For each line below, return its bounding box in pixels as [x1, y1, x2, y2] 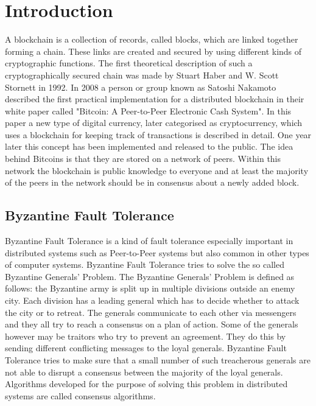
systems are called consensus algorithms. [5, 389, 156, 402]
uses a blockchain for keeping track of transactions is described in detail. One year [5, 128, 312, 141]
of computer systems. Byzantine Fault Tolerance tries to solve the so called [5, 258, 285, 271]
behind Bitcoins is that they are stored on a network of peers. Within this [5, 152, 281, 165]
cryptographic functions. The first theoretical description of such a [5, 57, 253, 69]
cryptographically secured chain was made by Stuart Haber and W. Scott [5, 68, 279, 81]
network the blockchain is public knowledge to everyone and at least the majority [5, 164, 309, 177]
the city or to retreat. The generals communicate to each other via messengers [5, 306, 297, 318]
